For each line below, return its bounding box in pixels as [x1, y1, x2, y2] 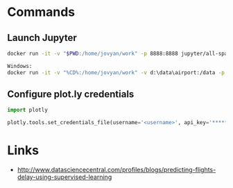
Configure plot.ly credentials [7, 88, 135, 101]
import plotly [7, 107, 49, 114]
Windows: [7, 62, 33, 69]
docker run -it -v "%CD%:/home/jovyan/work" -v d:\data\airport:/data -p [7, 69, 225, 76]
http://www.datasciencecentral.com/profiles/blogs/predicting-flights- [17, 166, 216, 174]
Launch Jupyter [7, 32, 78, 44]
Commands [7, 4, 76, 20]
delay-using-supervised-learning [17, 173, 112, 181]
